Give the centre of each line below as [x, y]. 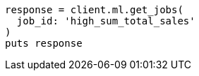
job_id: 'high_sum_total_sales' [106, 21]
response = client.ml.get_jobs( [94, 10]
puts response [44, 43]
